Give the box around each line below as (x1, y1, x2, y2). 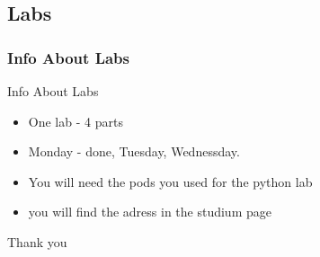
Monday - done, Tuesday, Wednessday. (28, 142, 240, 161)
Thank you (7, 232, 67, 251)
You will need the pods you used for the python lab (28, 172, 313, 191)
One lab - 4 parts (28, 111, 123, 130)
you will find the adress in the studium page (28, 202, 271, 221)
